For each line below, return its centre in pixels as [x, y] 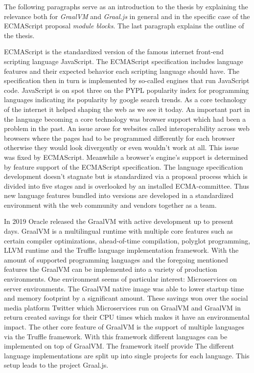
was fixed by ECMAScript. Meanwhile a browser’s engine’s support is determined [126, 157]
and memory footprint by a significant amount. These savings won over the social [126, 298]
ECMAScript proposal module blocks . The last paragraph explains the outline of [124, 26]
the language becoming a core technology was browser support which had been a [125, 119]
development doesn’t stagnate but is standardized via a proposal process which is [126, 176]
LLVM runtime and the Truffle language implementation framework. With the [121, 250]
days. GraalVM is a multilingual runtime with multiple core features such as [118, 231]
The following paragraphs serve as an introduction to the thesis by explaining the [126, 6]
